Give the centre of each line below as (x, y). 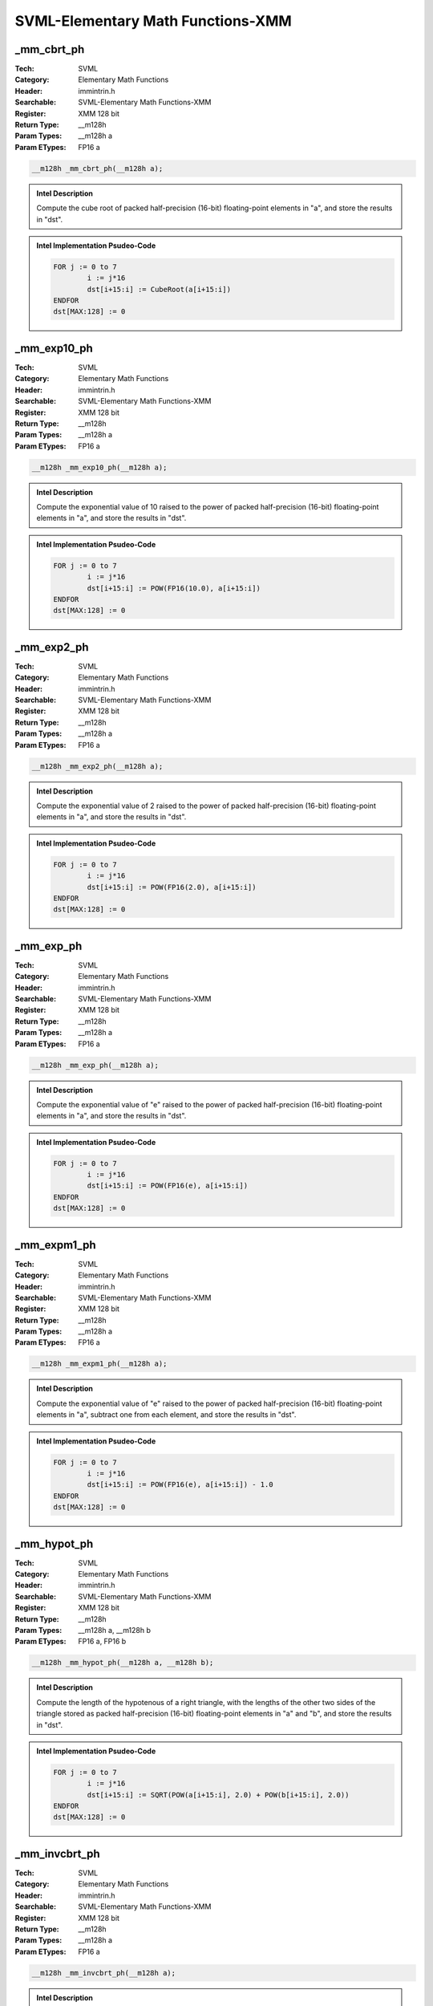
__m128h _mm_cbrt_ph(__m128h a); (97, 168)
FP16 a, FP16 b (102, 1642)
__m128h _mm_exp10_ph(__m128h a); (99, 467)
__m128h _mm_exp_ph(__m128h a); (95, 1065)
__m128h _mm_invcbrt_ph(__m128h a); (104, 1973)
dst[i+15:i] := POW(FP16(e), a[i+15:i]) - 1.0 (180, 1485)
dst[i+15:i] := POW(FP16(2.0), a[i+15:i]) (172, 887)
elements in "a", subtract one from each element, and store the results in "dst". (166, 1415)
